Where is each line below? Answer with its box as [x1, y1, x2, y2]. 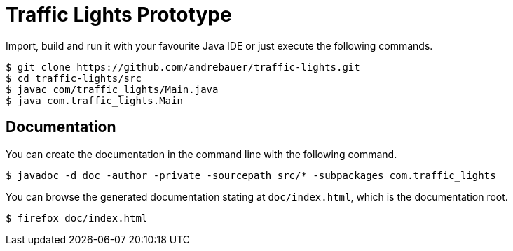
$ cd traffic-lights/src [6, 72, 142, 84]
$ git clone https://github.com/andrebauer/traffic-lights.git [6, 61, 360, 73]
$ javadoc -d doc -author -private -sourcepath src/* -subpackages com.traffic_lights [6, 169, 496, 181]
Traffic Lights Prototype [6, 3, 232, 27]
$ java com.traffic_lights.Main [6, 94, 183, 106]
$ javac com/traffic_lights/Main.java [6, 83, 219, 95]
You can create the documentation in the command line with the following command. [6, 148, 397, 160]
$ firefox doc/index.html [6, 212, 148, 224]
